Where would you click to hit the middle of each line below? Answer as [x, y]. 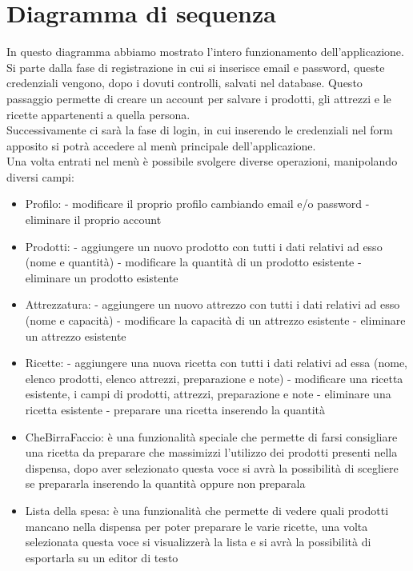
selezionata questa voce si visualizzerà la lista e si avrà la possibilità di [198, 542]
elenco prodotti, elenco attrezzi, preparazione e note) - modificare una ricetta [214, 378]
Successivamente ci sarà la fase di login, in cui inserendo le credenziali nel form [200, 130]
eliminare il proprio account [93, 220]
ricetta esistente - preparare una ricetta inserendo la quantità [175, 409]
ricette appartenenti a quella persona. [98, 114]
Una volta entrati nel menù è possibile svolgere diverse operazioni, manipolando [202, 161]
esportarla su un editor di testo [102, 557]
